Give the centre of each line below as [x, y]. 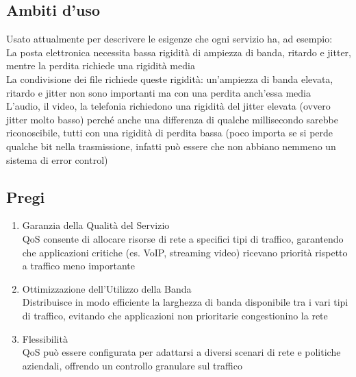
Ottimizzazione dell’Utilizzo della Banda [107, 288]
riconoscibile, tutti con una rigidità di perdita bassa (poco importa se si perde [170, 133]
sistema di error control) [57, 159]
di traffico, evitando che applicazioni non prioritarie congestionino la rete [175, 315]
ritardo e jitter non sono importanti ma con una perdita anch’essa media [158, 92]
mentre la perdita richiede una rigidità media [101, 65]
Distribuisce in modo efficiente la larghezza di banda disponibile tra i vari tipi [185, 302]
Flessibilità [45, 338]
